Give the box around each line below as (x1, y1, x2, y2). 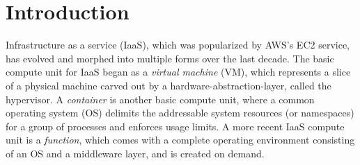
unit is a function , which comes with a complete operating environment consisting (6, 132, 355, 147)
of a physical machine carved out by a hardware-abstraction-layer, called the (6, 78, 331, 92)
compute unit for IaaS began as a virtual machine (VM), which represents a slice (6, 64, 351, 79)
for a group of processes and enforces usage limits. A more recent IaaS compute (6, 119, 345, 133)
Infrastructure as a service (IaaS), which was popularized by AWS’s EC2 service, (6, 37, 350, 52)
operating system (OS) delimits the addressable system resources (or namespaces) (6, 105, 354, 120)
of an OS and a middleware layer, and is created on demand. (6, 146, 265, 160)
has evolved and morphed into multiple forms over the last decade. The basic (6, 51, 334, 65)
